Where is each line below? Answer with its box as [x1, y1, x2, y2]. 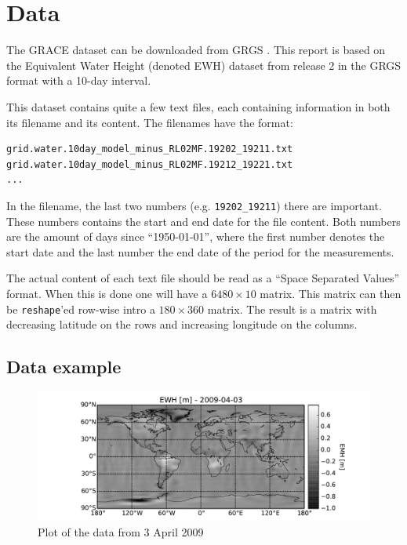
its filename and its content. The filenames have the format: [6, 114, 293, 130]
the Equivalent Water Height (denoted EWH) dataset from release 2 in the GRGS [6, 56, 402, 73]
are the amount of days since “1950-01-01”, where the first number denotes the [6, 228, 385, 245]
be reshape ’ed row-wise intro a [6, 300, 155, 317]
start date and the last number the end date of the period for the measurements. [6, 243, 394, 260]
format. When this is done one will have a [6, 285, 208, 301]
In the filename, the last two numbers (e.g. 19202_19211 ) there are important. [6, 197, 382, 213]
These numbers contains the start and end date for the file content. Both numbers [6, 213, 401, 229]
